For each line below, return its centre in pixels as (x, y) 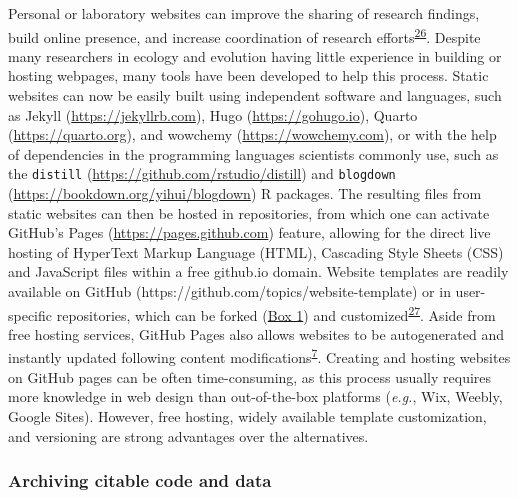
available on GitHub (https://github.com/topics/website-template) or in (229, 291)
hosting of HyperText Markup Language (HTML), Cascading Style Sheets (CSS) (256, 251)
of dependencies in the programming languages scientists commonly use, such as (253, 153)
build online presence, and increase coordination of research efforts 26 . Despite (244, 35)
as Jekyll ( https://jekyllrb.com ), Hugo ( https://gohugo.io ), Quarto (213, 114)
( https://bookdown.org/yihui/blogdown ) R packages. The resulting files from (245, 193)
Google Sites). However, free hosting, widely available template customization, (247, 415)
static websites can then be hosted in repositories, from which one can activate (249, 212)
